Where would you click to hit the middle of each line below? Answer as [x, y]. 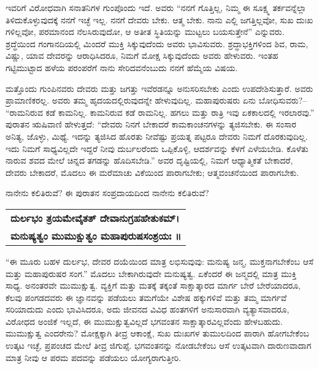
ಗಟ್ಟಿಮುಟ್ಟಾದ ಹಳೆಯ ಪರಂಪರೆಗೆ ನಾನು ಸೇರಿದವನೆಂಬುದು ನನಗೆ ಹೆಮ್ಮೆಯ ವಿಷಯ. [122, 67]
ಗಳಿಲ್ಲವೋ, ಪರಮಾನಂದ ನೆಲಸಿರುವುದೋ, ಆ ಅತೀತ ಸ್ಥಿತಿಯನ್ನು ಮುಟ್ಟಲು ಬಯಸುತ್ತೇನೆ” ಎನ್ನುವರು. [145, 32]
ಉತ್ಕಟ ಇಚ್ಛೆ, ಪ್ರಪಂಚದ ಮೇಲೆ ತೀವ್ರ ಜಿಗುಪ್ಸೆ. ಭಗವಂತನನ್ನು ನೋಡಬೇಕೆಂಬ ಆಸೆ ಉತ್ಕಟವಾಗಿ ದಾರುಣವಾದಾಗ [159, 345]
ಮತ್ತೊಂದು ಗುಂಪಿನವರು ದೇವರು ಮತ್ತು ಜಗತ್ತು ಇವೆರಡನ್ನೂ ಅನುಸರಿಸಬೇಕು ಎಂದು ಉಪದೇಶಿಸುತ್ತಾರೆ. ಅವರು [159, 88]
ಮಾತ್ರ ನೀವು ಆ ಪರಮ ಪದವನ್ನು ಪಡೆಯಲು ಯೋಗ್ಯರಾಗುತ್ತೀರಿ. [94, 357]
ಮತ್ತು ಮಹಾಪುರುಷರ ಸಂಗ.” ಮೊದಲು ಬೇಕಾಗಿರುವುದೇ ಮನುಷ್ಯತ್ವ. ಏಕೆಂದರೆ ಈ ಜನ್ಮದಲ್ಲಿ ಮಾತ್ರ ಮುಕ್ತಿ [151, 273]
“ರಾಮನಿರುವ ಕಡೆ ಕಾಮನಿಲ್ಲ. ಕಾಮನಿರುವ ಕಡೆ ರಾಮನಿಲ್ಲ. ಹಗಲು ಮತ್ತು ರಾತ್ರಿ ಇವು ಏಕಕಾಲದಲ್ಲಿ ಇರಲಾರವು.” [160, 112]
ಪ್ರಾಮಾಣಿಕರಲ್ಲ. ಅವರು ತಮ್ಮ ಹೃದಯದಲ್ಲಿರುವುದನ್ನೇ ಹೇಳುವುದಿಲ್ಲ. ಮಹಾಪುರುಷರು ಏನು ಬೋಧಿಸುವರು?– [156, 100]
